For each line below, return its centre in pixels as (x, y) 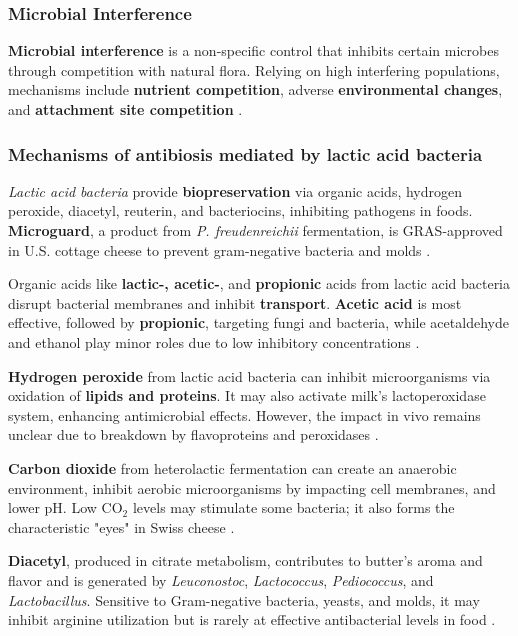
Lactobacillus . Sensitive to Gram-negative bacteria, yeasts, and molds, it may (244, 599)
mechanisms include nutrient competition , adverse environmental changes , (255, 89)
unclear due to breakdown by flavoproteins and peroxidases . (193, 434)
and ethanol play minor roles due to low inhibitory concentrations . (214, 341)
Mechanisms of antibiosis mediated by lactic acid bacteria (245, 153)
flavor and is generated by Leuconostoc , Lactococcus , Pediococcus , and (221, 579)
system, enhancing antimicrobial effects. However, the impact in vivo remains (244, 414)
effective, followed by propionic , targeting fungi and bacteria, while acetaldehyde (258, 322)
